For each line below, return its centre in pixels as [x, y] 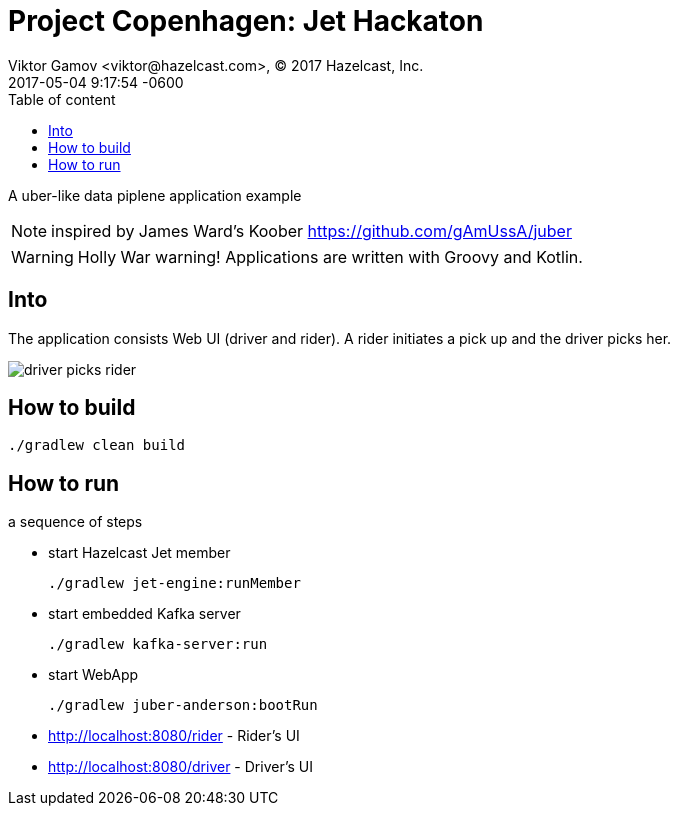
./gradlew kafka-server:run [158, 644]
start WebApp [93, 675]
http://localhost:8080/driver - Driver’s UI [180, 767]
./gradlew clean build [97, 445]
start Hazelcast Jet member [139, 553]
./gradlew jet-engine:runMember [174, 583]
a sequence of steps [75, 522]
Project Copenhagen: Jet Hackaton [246, 21]
